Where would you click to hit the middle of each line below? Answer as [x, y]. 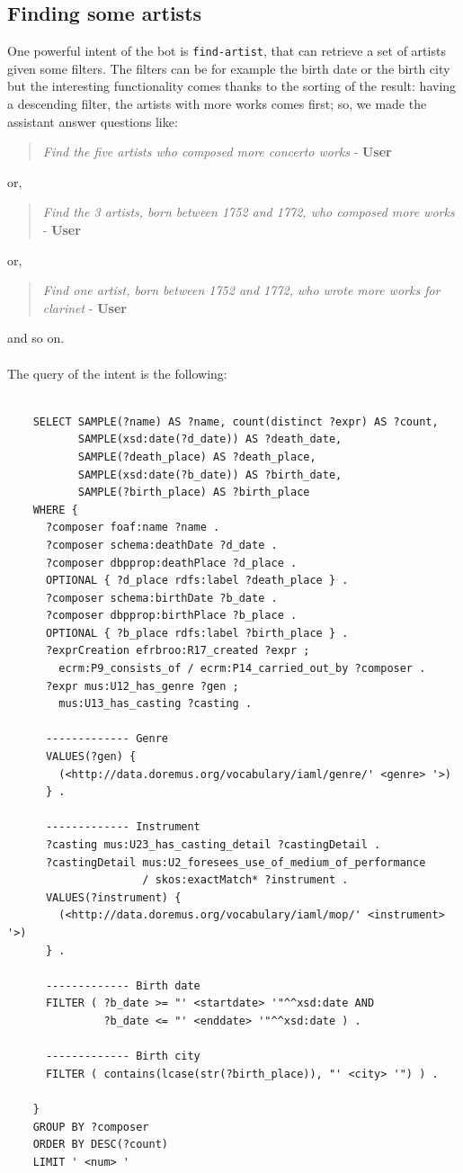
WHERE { [55, 510]
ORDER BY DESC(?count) [100, 1145]
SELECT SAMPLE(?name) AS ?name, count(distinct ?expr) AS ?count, [236, 421]
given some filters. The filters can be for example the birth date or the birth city [229, 68]
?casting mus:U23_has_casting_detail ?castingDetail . [213, 845]
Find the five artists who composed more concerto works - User [217, 152]
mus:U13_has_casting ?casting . [156, 704]
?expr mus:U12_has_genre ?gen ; [142, 686]
